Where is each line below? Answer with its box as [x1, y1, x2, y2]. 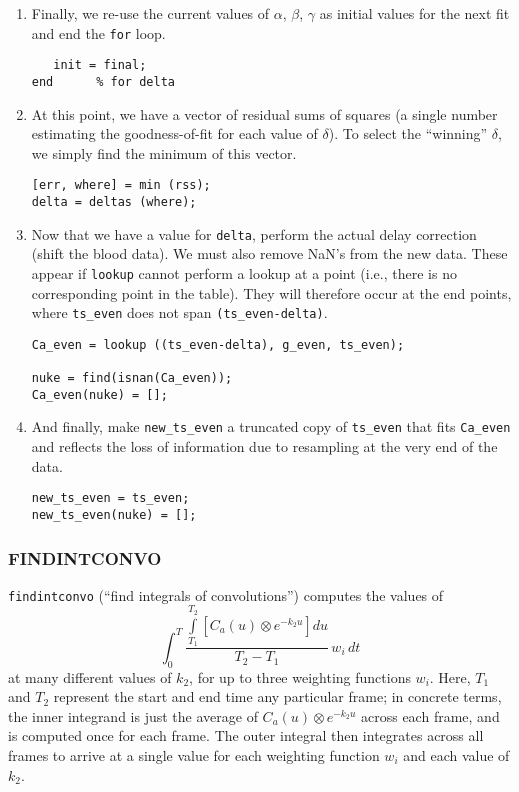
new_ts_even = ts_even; [31, 491, 190, 506]
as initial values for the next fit [319, 3, 510, 23]
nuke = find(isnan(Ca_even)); [31, 371, 233, 386]
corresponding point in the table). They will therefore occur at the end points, [31, 282, 512, 303]
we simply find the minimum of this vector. [31, 142, 297, 163]
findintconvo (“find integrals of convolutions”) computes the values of [8, 584, 444, 605]
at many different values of [8, 666, 172, 687]
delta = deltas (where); [31, 195, 197, 209]
